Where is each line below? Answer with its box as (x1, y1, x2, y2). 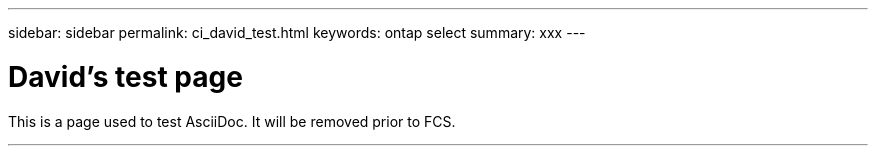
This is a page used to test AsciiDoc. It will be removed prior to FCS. (8, 112, 456, 130)
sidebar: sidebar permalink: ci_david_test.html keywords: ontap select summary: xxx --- (8, 24, 586, 41)
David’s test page (8, 59, 243, 94)
